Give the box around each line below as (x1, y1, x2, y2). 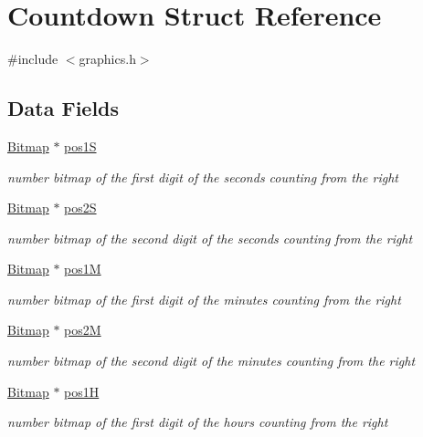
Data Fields (7, 94, 120, 122)
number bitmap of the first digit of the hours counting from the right (7, 412, 388, 432)
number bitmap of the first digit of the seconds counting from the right (7, 167, 398, 186)
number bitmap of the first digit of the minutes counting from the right (7, 289, 401, 308)
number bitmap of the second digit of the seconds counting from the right (7, 228, 413, 247)
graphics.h (79, 49, 136, 68)
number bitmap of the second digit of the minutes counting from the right (7, 351, 416, 370)
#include (7, 49, 58, 68)
